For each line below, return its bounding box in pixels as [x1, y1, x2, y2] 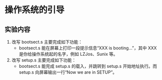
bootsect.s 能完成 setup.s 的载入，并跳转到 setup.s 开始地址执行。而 [19, 64, 157, 69]
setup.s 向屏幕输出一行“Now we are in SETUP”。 [19, 69, 118, 75]
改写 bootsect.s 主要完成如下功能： [11, 39, 83, 45]
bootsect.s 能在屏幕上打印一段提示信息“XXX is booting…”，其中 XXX [19, 45, 157, 51]
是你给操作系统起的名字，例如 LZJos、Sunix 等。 [19, 51, 118, 57]
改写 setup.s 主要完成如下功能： [11, 57, 77, 63]
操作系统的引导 [4, 4, 65, 16]
